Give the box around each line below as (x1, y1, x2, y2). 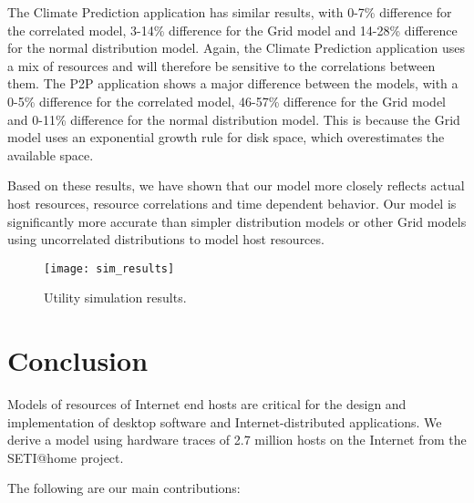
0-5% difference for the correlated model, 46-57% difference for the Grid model (7, 91, 446, 110)
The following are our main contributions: (7, 478, 241, 498)
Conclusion (7, 342, 149, 379)
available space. (7, 145, 94, 164)
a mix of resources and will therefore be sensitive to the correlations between (7, 56, 436, 75)
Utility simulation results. (44, 288, 187, 307)
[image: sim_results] (44, 262, 175, 275)
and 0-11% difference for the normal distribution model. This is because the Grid (7, 109, 460, 128)
